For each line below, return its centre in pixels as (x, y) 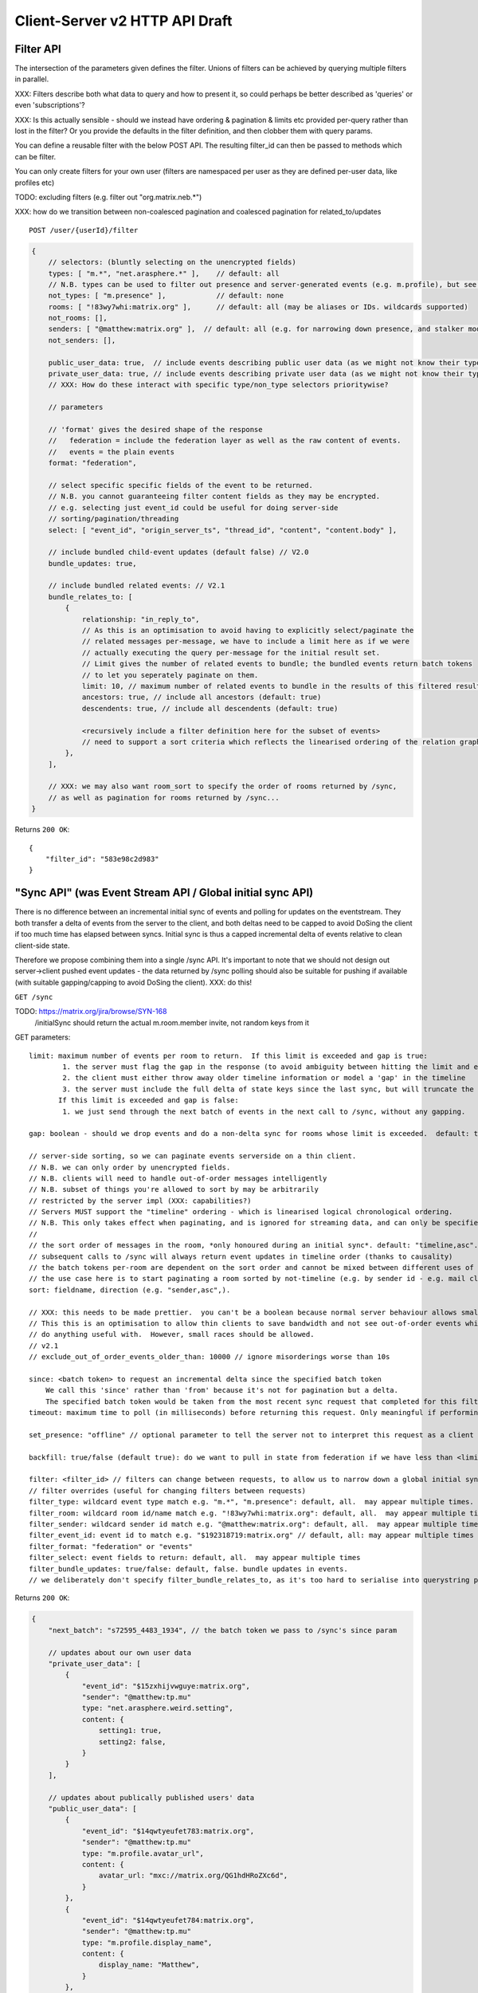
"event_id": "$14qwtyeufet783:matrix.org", (168, 1831)
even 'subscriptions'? (50, 105)
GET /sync (34, 997)
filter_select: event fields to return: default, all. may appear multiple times (195, 1558)
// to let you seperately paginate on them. (170, 675)
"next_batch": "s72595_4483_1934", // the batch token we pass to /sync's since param (223, 1630)
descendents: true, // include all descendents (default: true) (210, 708)
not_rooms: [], (78, 318)
